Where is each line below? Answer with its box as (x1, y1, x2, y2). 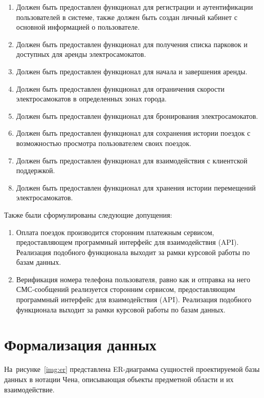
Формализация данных (4, 334, 157, 355)
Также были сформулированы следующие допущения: (4, 209, 172, 220)
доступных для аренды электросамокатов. (16, 49, 146, 59)
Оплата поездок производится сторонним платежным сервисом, (16, 226, 214, 237)
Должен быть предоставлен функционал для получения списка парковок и (16, 38, 248, 49)
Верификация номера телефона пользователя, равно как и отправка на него (16, 274, 250, 284)
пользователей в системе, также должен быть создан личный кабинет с (16, 11, 237, 22)
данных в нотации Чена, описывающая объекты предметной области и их (4, 373, 234, 384)
